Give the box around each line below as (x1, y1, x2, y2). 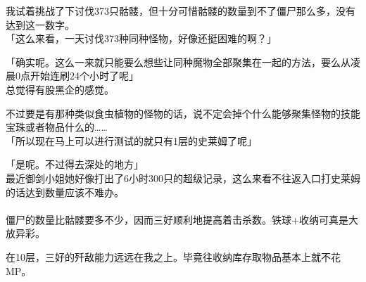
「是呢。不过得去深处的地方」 (6, 157, 144, 172)
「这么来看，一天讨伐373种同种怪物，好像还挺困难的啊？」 (6, 31, 277, 46)
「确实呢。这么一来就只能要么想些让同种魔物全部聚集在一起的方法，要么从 (6, 54, 351, 69)
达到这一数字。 (6, 17, 75, 32)
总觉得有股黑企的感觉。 (6, 82, 114, 96)
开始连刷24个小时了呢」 (30, 68, 139, 83)
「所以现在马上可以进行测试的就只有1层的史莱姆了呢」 (6, 133, 257, 148)
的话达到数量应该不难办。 (6, 184, 124, 199)
